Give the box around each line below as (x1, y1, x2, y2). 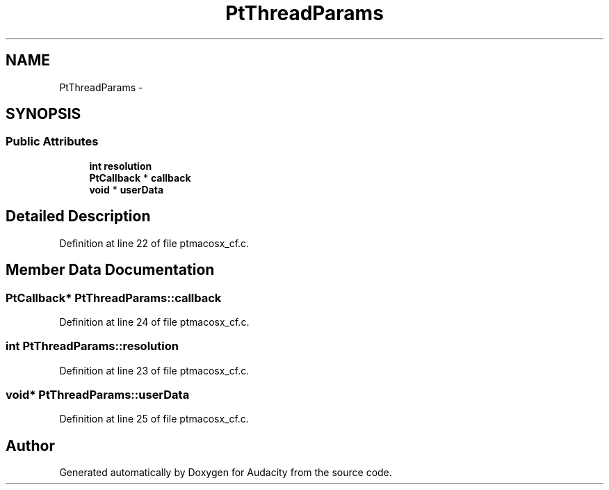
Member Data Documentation (6, 261, 215, 279)
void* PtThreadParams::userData (6, 388, 190, 402)
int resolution (89, 159, 152, 172)
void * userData (89, 183, 164, 196)
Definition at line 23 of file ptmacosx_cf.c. (59, 364, 250, 377)
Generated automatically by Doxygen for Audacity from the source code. (59, 466, 392, 479)
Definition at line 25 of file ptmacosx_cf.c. (59, 413, 249, 425)
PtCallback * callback (89, 171, 191, 184)
